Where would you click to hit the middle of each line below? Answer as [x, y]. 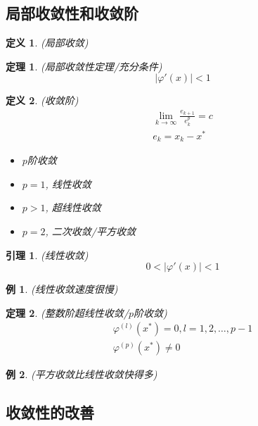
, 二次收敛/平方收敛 [90, 231]
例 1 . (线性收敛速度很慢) [62, 289]
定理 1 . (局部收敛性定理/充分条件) [84, 66]
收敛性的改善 [50, 412]
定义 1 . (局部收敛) [47, 43]
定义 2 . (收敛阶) [42, 100]
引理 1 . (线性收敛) [47, 255]
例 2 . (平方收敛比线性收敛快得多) [82, 374]
